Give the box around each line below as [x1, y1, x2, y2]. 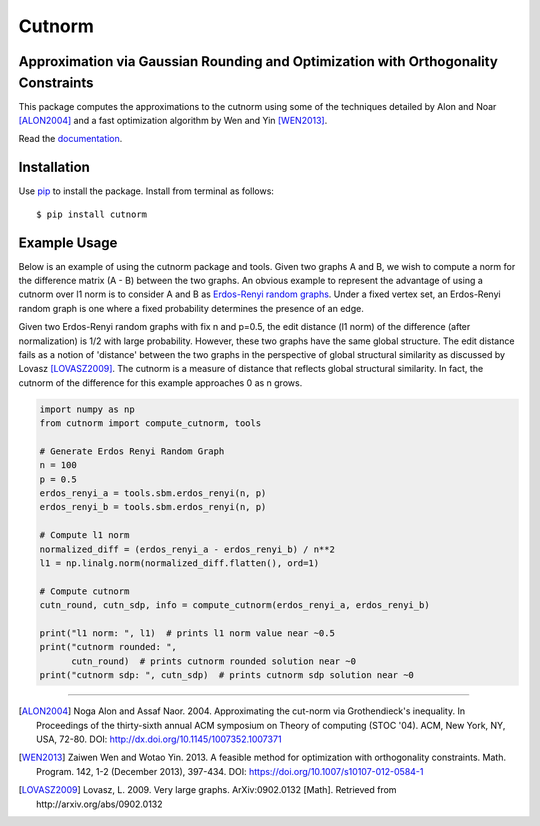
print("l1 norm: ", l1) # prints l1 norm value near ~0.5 [39, 628, 335, 639]
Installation [18, 159, 90, 176]
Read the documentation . [18, 133, 123, 145]
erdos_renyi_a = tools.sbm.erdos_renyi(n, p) [39, 488, 267, 499]
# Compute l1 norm [39, 530, 130, 541]
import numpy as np [39, 403, 135, 415]
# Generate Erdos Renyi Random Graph [39, 445, 225, 457]
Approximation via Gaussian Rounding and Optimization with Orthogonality [18, 53, 499, 70]
